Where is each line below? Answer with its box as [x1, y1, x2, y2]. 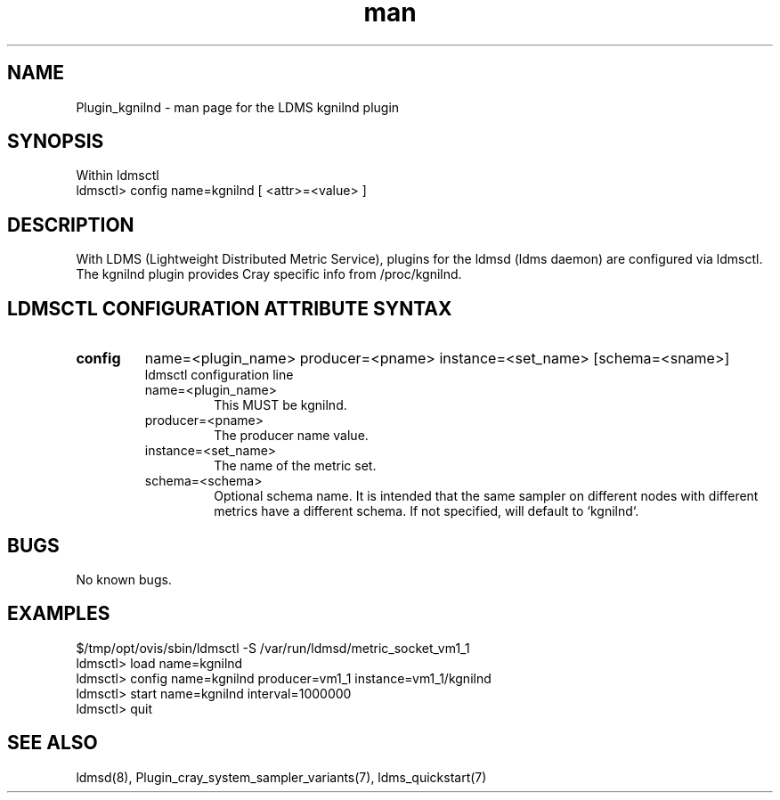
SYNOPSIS [7, 130, 104, 153]
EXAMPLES [7, 602, 110, 625]
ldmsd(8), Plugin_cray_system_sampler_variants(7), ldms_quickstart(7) [76, 769, 487, 785]
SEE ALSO [7, 731, 98, 755]
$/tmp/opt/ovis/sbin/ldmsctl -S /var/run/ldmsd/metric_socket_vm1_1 [76, 640, 470, 656]
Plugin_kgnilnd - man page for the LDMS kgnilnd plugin [76, 99, 400, 115]
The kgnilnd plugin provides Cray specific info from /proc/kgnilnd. [76, 266, 462, 282]
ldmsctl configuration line [144, 367, 294, 383]
